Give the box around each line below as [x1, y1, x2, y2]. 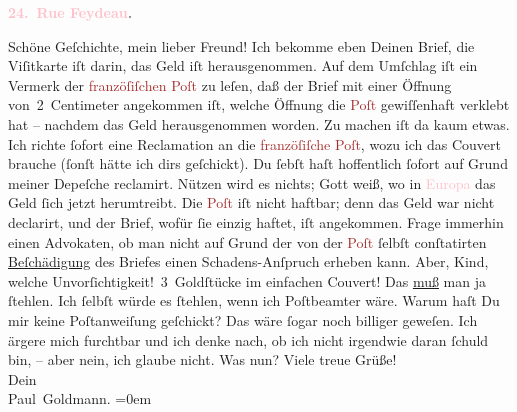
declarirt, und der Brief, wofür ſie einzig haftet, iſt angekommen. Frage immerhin [8, 211, 504, 232]
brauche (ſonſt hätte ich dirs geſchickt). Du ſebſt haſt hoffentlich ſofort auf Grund [8, 153, 508, 174]
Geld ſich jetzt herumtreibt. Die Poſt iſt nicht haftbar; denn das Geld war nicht [8, 192, 495, 213]
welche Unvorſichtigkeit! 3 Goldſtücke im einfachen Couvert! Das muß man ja [8, 270, 487, 291]
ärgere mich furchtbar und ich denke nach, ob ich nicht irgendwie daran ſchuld [8, 329, 489, 350]
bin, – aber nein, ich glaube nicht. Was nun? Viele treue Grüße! [8, 349, 397, 370]
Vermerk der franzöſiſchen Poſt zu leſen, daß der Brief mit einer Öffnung [8, 74, 452, 95]
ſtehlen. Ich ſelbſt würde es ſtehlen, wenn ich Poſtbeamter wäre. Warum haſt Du [8, 290, 500, 311]
